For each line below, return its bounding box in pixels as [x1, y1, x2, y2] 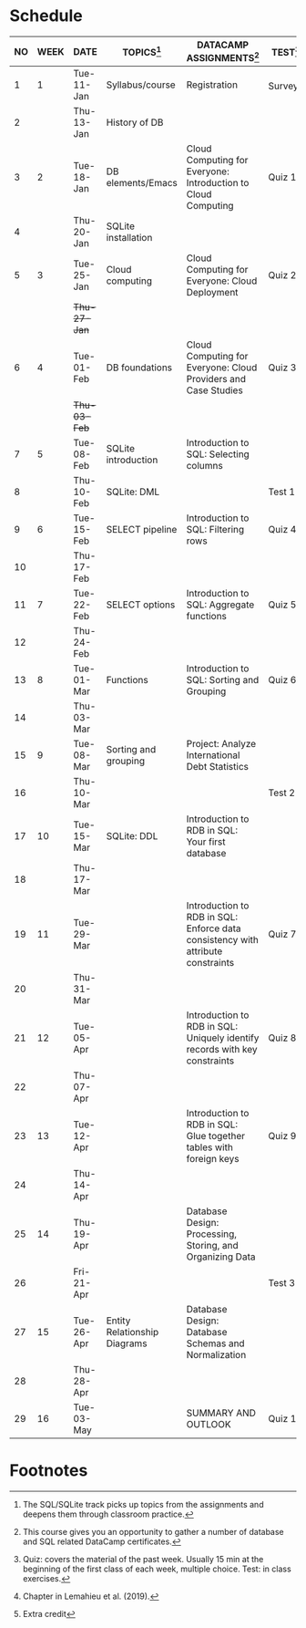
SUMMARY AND [186, 1406, 257, 1419]
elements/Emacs [106, 177, 178, 190]
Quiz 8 [268, 1032, 297, 1044]
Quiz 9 [268, 1130, 297, 1143]
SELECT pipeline [106, 524, 178, 536]
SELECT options [106, 598, 176, 611]
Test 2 [268, 786, 296, 799]
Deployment [186, 286, 239, 299]
